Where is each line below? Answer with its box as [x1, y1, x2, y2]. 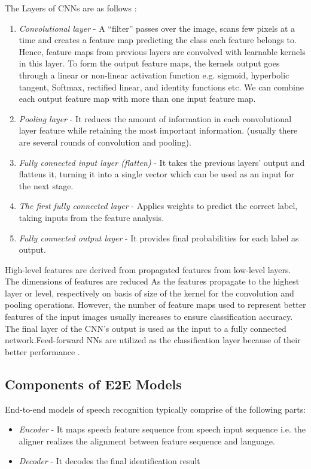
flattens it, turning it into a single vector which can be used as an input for [19, 168, 294, 180]
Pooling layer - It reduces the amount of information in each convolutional [19, 112, 292, 125]
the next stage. [19, 179, 74, 192]
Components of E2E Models [5, 374, 182, 393]
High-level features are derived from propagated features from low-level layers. [5, 263, 291, 276]
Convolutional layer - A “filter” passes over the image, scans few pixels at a [19, 22, 295, 34]
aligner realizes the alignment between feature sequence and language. [19, 434, 275, 447]
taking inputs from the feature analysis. [19, 211, 164, 223]
